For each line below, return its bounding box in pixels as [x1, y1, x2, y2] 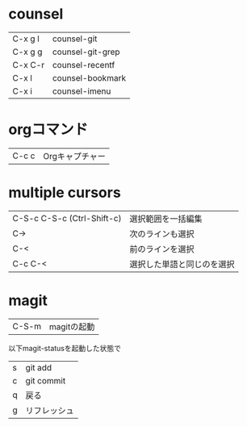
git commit [25, 375, 66, 386]
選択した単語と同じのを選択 [128, 258, 235, 270]
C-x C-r [12, 59, 45, 70]
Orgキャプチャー [43, 150, 107, 161]
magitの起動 [48, 320, 95, 332]
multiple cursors [8, 183, 121, 202]
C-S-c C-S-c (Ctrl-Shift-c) [12, 212, 122, 224]
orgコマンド [8, 120, 89, 139]
